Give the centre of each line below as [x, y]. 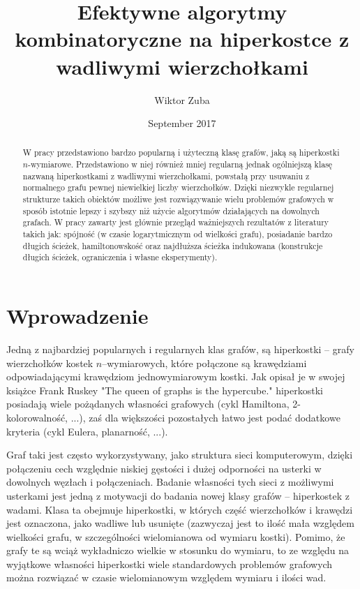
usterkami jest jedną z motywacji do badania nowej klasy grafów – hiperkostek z [178, 495]
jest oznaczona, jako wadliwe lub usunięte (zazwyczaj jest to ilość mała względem [180, 523]
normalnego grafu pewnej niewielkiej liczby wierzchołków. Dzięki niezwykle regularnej [178, 187]
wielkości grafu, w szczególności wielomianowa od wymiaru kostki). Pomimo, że [176, 536]
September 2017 [182, 123]
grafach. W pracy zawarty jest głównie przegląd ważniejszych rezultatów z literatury [176, 222]
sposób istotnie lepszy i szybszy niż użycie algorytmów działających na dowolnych [171, 210]
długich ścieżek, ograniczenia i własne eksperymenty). [120, 257]
